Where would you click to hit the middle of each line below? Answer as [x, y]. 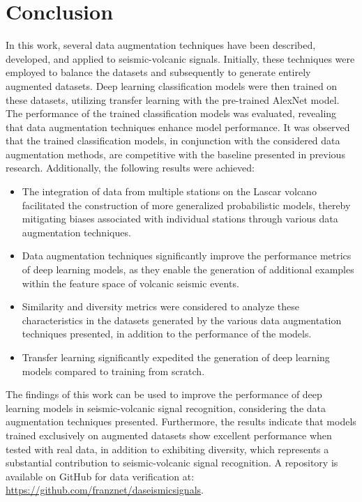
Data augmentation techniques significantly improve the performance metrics [187, 256]
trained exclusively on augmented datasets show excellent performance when [169, 435]
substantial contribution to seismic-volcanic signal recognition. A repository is [172, 463]
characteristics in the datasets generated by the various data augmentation [182, 320]
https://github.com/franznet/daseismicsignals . [105, 490]
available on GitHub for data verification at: [100, 476]
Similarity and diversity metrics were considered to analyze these [160, 306]
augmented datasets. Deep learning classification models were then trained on [172, 85]
